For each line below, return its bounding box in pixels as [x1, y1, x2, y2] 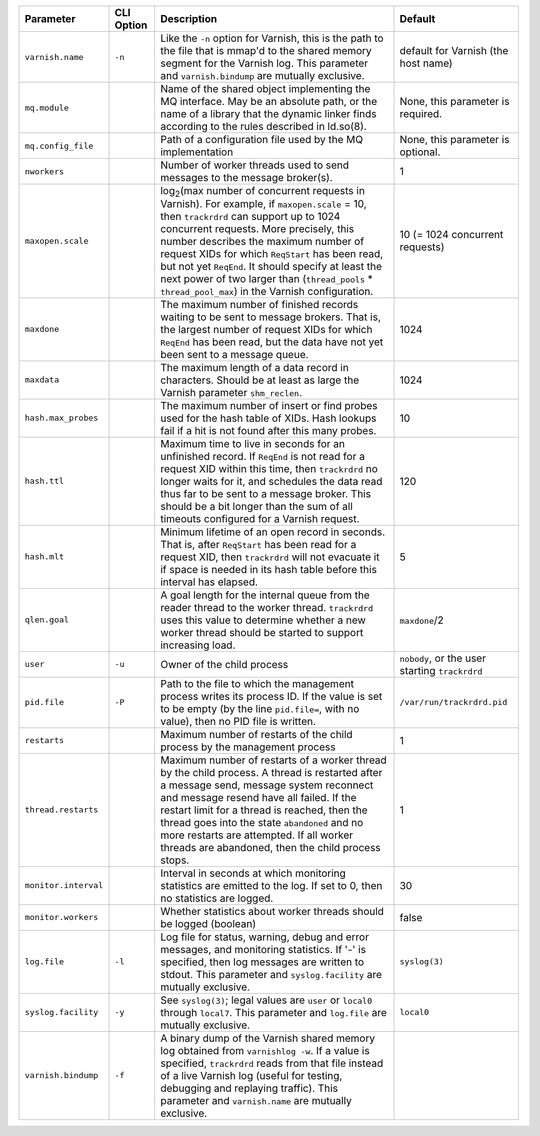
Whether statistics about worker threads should [160, 904, 385, 918]
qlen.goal [24, 615, 70, 625]
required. [399, 107, 443, 120]
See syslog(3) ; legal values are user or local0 [160, 993, 373, 1007]
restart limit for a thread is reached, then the [160, 803, 369, 817]
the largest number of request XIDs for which [160, 322, 373, 336]
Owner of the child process [160, 657, 289, 671]
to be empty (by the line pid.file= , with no [160, 701, 360, 715]
